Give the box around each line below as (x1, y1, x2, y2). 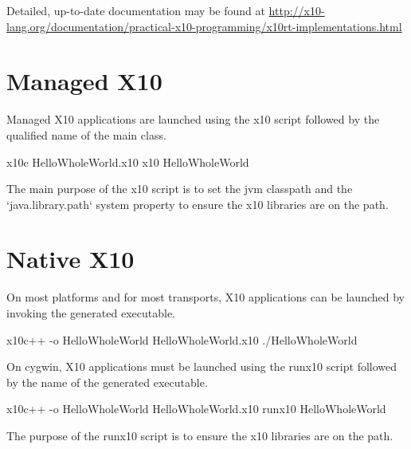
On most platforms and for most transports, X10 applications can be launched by (6, 289, 405, 305)
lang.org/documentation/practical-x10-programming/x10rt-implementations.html (6, 18, 402, 34)
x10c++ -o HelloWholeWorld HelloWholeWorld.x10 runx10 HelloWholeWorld (6, 400, 386, 417)
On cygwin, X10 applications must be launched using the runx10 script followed (6, 358, 397, 375)
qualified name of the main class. (6, 126, 166, 143)
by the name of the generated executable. (6, 373, 208, 390)
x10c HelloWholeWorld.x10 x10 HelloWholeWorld (6, 153, 249, 170)
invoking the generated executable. (6, 305, 175, 321)
